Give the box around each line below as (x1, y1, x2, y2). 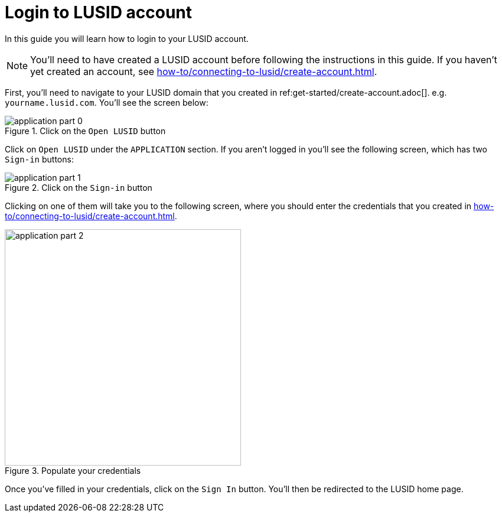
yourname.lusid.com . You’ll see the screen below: (5, 97, 208, 108)
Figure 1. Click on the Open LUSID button (5, 125, 166, 136)
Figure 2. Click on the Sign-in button (5, 182, 152, 193)
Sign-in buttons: (5, 154, 74, 164)
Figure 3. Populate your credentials (5, 465, 141, 476)
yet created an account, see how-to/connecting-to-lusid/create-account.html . (30, 65, 377, 77)
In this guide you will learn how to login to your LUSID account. (5, 33, 249, 44)
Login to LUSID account (5, 2, 192, 22)
